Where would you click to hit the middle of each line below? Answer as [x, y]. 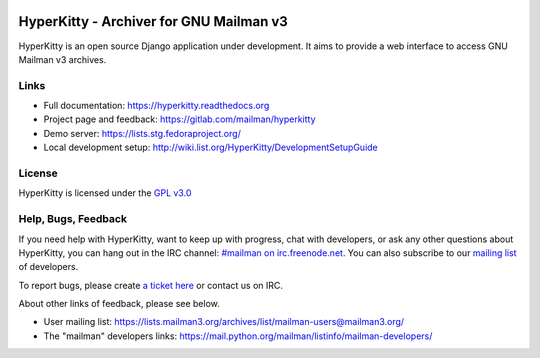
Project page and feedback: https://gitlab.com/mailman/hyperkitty [179, 119]
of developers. [48, 267]
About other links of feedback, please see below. [119, 304]
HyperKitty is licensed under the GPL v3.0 [105, 193]
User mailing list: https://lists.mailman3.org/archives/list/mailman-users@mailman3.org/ [224, 322]
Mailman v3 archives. [62, 59]
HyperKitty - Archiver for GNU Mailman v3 [153, 21]
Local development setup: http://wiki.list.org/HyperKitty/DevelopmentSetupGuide [211, 147]
